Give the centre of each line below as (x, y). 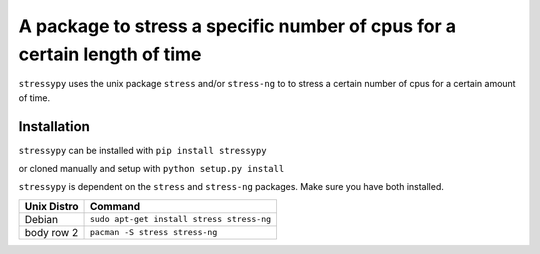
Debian (41, 219)
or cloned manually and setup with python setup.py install (151, 169)
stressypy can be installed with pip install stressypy (142, 150)
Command (115, 206)
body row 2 (51, 232)
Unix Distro (51, 206)
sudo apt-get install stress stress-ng (180, 219)
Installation (54, 126)
